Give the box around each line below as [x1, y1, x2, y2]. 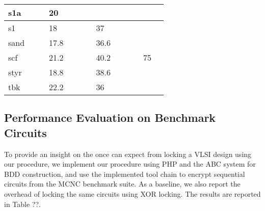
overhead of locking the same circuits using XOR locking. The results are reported [4, 188, 261, 199]
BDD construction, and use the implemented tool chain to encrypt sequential [4, 168, 245, 179]
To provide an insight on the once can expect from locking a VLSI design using [4, 148, 252, 159]
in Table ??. [4, 198, 41, 209]
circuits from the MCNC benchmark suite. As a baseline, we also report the [4, 178, 241, 189]
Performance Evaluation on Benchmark [4, 110, 216, 125]
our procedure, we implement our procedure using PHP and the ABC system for [4, 159, 256, 169]
